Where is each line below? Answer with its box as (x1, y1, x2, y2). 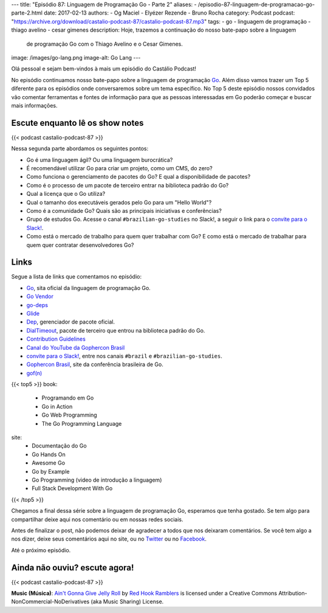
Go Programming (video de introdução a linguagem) (32, 476, 162, 483)
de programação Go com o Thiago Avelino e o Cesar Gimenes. (26, 40, 183, 47)
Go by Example (32, 468, 70, 475)
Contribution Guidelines (26, 335, 86, 343)
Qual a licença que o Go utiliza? (26, 190, 106, 198)
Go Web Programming (41, 411, 97, 419)
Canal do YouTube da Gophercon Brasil (26, 344, 125, 351)
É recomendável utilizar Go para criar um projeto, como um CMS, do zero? (26, 164, 213, 171)
